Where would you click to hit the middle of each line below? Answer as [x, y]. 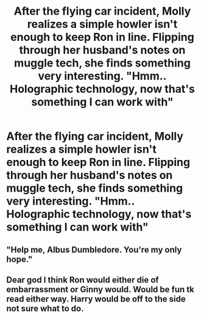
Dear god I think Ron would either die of [83, 280]
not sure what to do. [45, 309]
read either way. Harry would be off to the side [96, 299]
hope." [19, 259]
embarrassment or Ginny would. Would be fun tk [100, 289]
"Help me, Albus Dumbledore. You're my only [94, 249]
